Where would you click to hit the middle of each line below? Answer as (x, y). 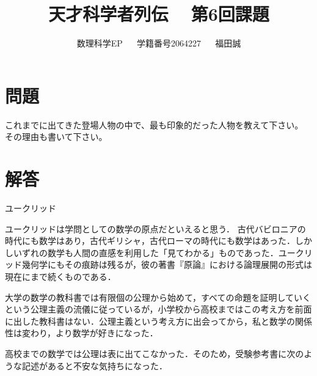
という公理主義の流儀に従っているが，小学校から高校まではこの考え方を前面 (158, 309)
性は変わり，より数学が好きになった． (82, 333)
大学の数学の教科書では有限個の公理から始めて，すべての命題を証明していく (158, 297)
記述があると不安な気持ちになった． (94, 365)
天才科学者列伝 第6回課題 (159, 14)
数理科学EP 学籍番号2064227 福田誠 (159, 43)
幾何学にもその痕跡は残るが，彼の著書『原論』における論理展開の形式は (167, 264)
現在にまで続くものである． (60, 276)
